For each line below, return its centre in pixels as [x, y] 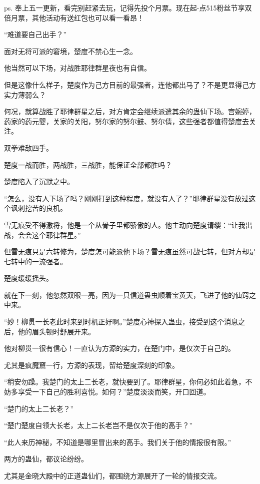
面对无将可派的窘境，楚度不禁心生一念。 [70, 51]
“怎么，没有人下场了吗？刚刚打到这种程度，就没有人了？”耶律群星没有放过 [126, 198]
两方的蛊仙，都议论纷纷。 [46, 459]
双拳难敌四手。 [28, 147]
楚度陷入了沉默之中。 [39, 181]
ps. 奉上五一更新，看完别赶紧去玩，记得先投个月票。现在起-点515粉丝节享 [124, 8]
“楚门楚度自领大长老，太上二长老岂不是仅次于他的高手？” [98, 425]
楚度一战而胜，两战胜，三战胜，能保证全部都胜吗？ [88, 164]
